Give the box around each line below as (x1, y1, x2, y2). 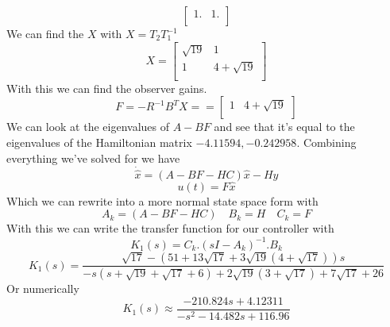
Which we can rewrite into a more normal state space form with (6, 192, 319, 209)
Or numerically (6, 280, 79, 297)
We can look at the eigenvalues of (6, 118, 170, 135)
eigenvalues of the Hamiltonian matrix (6, 133, 192, 150)
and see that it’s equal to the (214, 118, 355, 135)
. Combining (296, 133, 357, 150)
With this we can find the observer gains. (6, 79, 207, 96)
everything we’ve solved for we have (6, 149, 180, 166)
